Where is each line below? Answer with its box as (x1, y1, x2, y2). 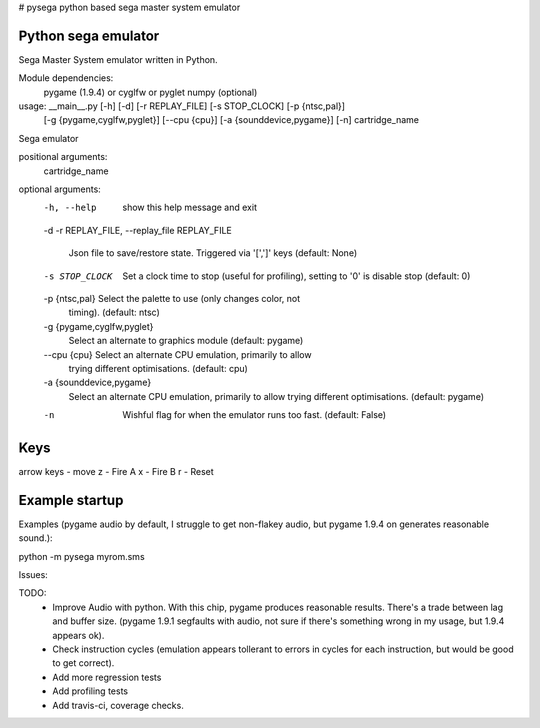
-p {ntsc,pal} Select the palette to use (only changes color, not (43, 292, 301, 304)
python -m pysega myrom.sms (18, 550, 145, 562)
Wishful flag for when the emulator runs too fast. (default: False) (122, 409, 387, 421)
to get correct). (52, 657, 115, 669)
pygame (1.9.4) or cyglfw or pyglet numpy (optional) (43, 86, 258, 98)
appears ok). (52, 629, 105, 641)
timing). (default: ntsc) (68, 306, 160, 319)
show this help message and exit (122, 201, 257, 214)
